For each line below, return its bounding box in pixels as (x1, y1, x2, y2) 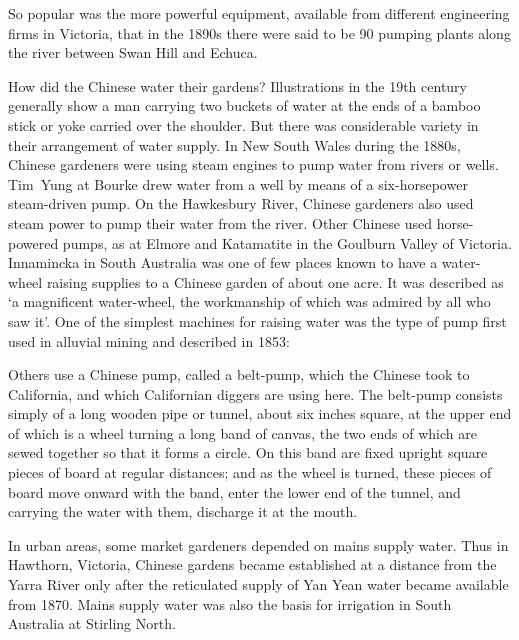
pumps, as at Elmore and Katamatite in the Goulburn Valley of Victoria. (62, 232, 512, 253)
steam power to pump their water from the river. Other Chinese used (8, 212, 432, 233)
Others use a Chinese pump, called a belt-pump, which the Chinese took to (8, 364, 470, 385)
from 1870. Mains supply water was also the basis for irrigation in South (8, 593, 452, 614)
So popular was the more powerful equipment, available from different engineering (8, 3, 510, 23)
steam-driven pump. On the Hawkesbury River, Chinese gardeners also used (8, 193, 474, 214)
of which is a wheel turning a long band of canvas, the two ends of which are (8, 422, 477, 443)
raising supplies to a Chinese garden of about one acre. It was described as (46, 271, 504, 292)
